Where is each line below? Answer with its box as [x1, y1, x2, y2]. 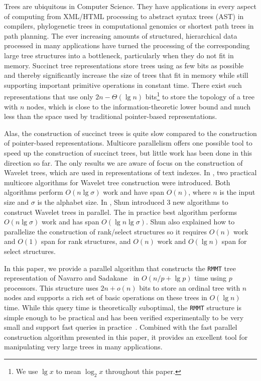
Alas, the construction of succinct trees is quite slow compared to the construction [4, 128, 257, 138]
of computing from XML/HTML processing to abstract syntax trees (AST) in [4, 11, 244, 21]
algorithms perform [4, 187, 63, 197]
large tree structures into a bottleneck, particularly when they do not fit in [4, 50, 234, 60]
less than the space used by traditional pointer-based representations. [4, 111, 217, 121]
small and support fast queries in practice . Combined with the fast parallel [4, 322, 237, 332]
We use [16, 365, 38, 376]
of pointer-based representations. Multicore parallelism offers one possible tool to [4, 138, 252, 148]
